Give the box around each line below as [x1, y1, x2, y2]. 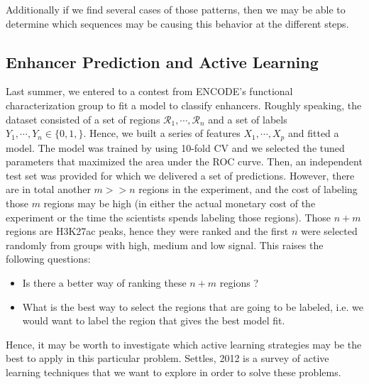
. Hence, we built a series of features [83, 126, 241, 141]
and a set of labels [208, 111, 287, 126]
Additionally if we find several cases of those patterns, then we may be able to [6, 2, 346, 16]
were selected [300, 224, 358, 238]
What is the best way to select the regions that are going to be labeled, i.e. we [22, 299, 364, 314]
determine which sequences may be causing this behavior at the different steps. [6, 16, 349, 31]
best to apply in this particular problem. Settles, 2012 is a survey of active [6, 351, 329, 366]
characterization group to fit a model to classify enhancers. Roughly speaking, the [6, 97, 362, 112]
